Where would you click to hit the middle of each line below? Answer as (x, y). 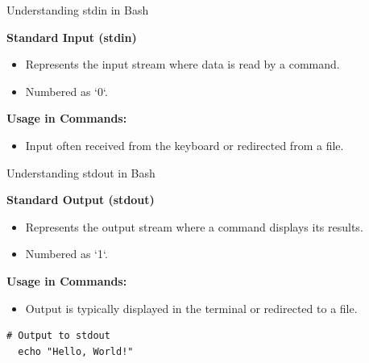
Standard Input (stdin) (72, 37)
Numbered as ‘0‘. (66, 91)
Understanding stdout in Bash (81, 172)
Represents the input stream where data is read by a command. (182, 64)
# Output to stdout (58, 336)
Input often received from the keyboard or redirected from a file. (184, 145)
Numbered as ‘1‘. (66, 254)
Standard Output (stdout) (81, 200)
